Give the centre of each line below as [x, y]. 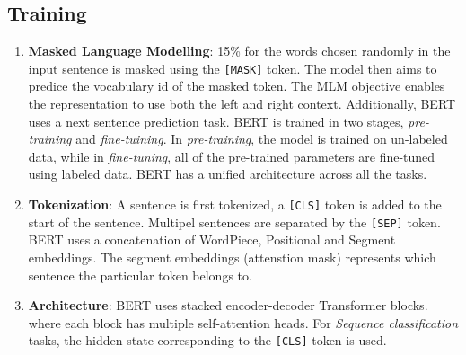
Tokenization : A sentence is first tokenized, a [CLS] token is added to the [235, 204]
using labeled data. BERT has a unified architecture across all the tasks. [228, 174]
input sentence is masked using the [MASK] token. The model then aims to [233, 68]
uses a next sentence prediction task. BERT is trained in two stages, [216, 121]
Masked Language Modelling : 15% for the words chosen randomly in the [239, 51]
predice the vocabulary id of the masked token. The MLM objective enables [237, 86]
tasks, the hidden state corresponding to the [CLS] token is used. [207, 340]
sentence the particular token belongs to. [140, 275]
